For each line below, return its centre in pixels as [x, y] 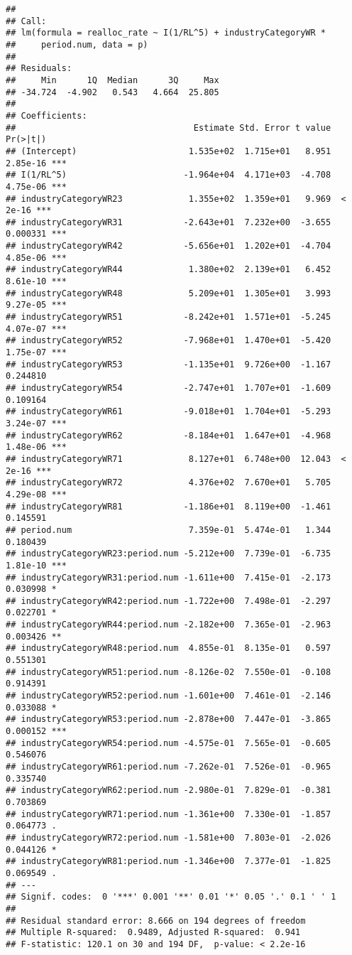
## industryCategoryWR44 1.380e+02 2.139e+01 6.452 [169, 270]
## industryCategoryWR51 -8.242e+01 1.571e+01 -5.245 [169, 317]
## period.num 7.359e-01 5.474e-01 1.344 [169, 530]
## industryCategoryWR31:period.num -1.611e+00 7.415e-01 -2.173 [169, 577]
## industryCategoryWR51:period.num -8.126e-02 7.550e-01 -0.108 [169, 672]
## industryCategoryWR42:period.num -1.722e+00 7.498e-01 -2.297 [169, 601]
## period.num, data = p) [77, 44]
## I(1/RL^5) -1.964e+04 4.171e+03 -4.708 [169, 175]
